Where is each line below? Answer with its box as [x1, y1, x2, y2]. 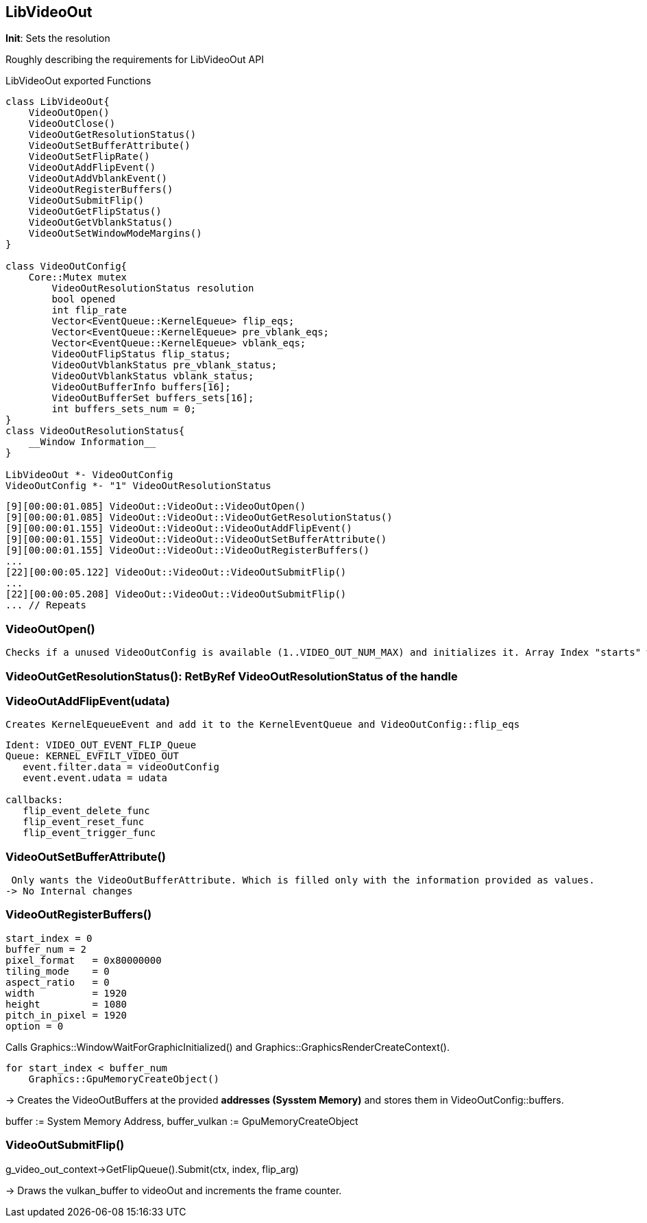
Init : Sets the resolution [5, 32, 110, 45]
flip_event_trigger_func [23, 827, 156, 839]
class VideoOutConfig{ [5, 261, 127, 272]
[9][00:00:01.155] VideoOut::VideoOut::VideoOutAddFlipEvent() [5, 523, 352, 534]
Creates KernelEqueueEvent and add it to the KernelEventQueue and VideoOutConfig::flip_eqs [5, 719, 520, 731]
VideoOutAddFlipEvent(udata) [5, 693, 171, 708]
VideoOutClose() [28, 118, 116, 130]
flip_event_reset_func [23, 816, 145, 828]
